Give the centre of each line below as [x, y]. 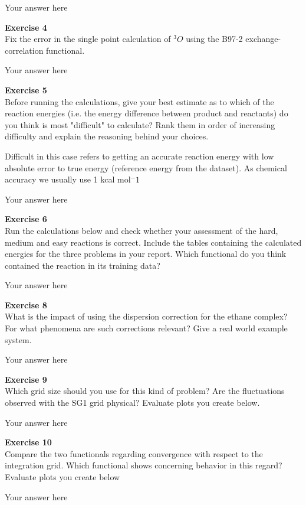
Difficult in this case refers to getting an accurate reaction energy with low [139, 156]
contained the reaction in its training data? [83, 265]
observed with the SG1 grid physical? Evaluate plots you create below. [132, 403]
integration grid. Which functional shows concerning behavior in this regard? [144, 465]
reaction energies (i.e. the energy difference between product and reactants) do [147, 113]
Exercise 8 [26, 304]
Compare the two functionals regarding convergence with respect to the [134, 453]
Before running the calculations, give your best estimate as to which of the [139, 101]
